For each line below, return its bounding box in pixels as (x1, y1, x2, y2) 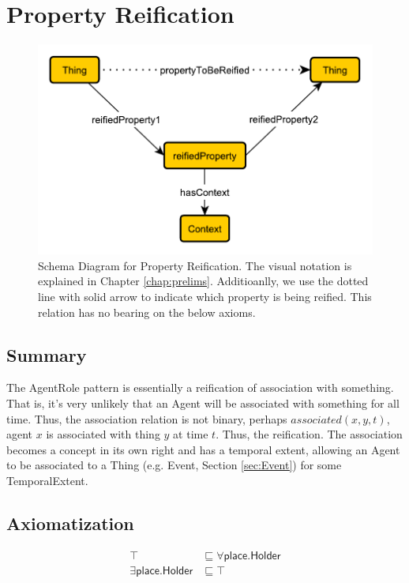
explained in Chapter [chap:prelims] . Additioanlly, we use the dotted (38, 273, 369, 289)
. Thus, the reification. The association (216, 426, 403, 442)
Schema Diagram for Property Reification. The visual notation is (38, 257, 352, 273)
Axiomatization (6, 511, 134, 536)
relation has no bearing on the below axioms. (38, 303, 256, 320)
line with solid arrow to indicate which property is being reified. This (38, 288, 372, 305)
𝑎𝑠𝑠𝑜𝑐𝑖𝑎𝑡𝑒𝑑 (291, 414, 342, 426)
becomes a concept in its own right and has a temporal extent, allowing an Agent (6, 441, 400, 457)
